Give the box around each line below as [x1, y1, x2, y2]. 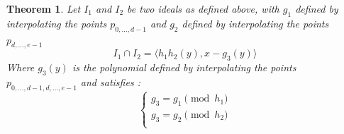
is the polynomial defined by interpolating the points [72, 60, 296, 75]
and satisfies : [80, 74, 140, 89]
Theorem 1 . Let [6, 1, 81, 16]
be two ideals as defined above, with [127, 1, 279, 16]
